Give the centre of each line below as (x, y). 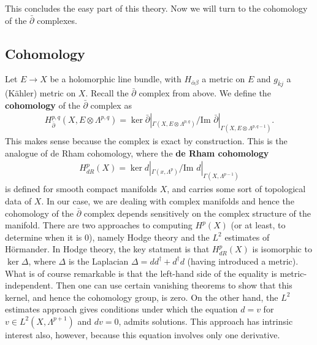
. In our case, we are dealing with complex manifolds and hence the (168, 200)
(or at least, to (258, 225)
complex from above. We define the (205, 93)
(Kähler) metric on (40, 93)
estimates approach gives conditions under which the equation (121, 309)
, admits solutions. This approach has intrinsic (206, 321)
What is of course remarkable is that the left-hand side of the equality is (141, 273)
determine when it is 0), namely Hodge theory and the (107, 237)
